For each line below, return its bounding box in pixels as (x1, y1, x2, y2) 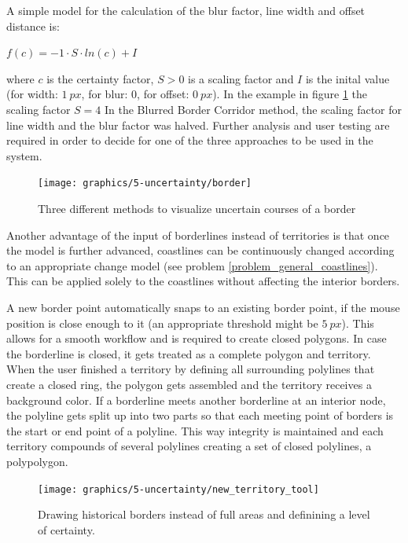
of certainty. (38, 521, 95, 537)
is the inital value (305, 70, 390, 86)
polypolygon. (6, 453, 68, 469)
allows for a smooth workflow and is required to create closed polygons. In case (6, 330, 387, 347)
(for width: (6, 86, 58, 102)
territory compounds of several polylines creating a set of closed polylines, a (6, 438, 372, 454)
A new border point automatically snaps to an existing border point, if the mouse (6, 299, 400, 315)
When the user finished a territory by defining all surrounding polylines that (6, 361, 375, 377)
